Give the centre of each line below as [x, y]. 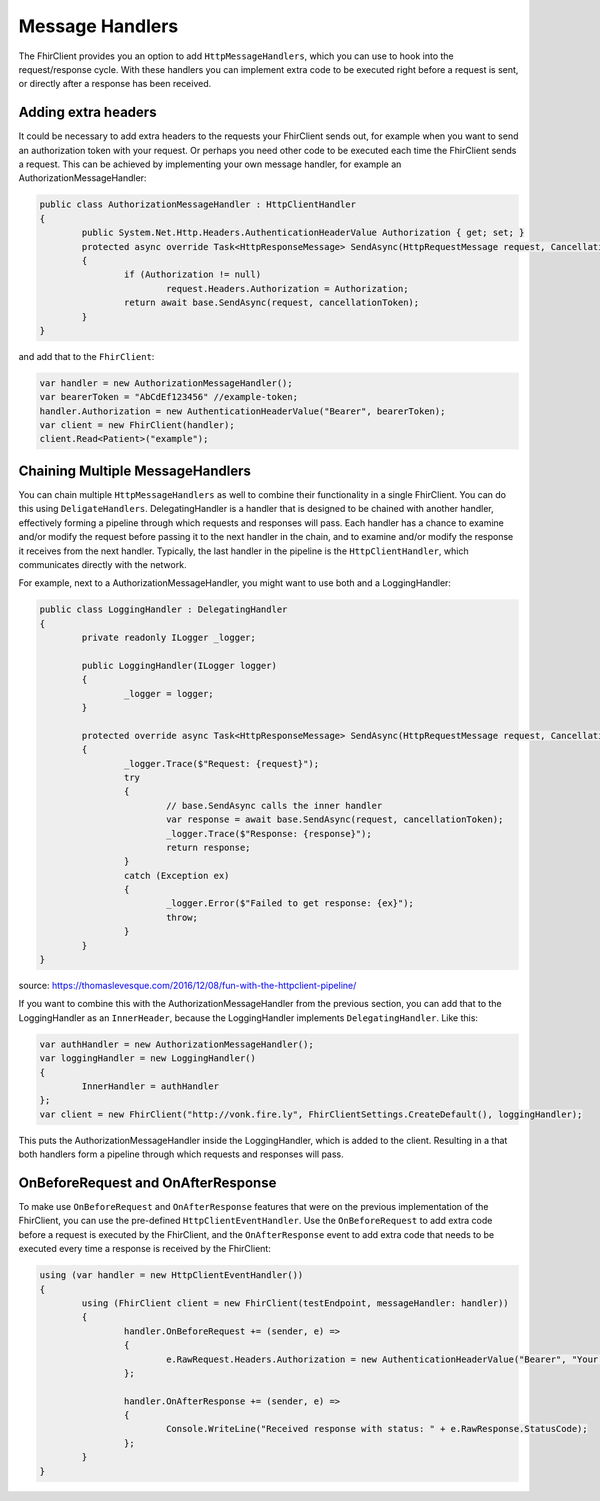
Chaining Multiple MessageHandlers [135, 470]
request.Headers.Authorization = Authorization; [287, 288]
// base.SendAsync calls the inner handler [274, 805]
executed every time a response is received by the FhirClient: [145, 1249]
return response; [208, 847]
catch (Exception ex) [176, 875]
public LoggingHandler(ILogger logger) [179, 665]
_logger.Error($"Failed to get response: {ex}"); [290, 903]
